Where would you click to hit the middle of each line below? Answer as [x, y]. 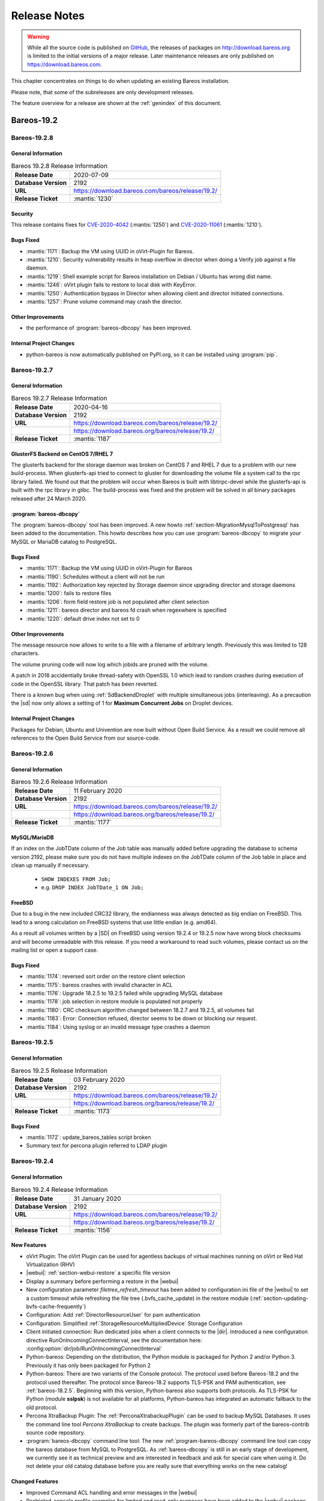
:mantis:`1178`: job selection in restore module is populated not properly [114, 1001]
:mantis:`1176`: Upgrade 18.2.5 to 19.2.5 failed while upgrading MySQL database [124, 993]
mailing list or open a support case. [55, 950]
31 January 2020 [97, 1198]
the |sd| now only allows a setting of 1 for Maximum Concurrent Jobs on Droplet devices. [122, 703]
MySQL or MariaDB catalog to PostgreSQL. [64, 542]
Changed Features [35, 1481]
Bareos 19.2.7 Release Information [59, 398]
